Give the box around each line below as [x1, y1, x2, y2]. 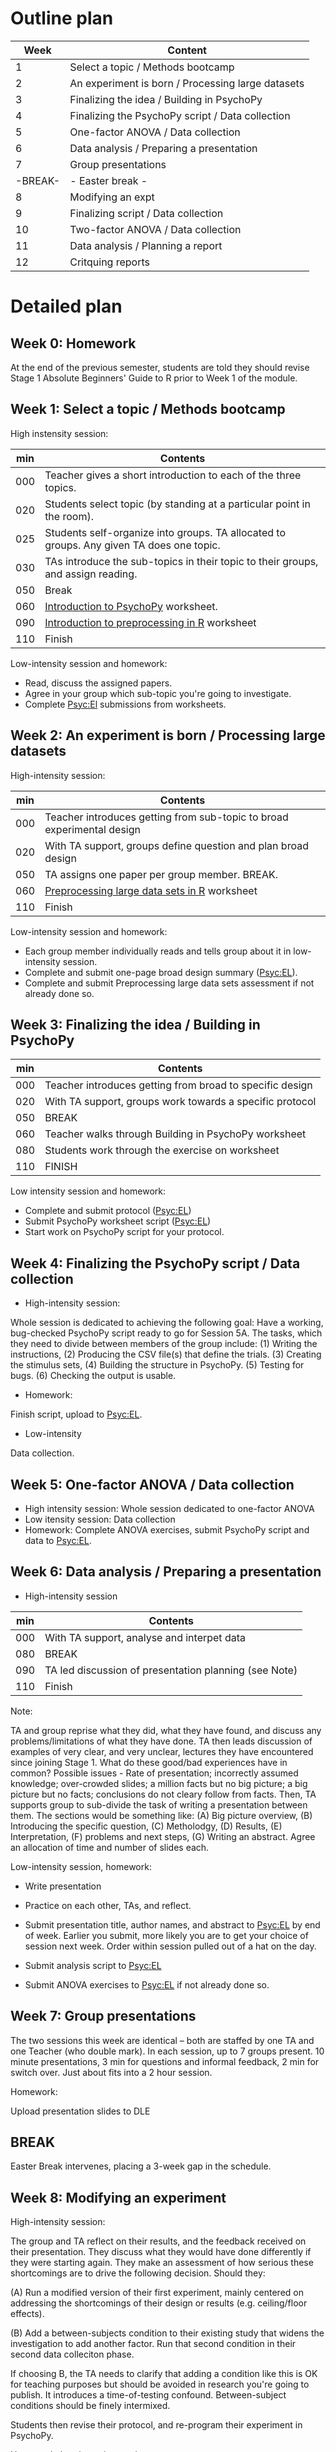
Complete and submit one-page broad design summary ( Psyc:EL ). [24, 966, 298, 978]
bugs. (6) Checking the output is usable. [10, 1370, 177, 1382]
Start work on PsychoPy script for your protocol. [24, 1226, 225, 1238]
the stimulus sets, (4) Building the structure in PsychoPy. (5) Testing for [10, 1359, 305, 1371]
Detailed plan [10, 295, 123, 318]
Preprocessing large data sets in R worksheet [44, 883, 258, 897]
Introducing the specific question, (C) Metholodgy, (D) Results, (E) [10, 1820, 283, 1832]
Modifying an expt [69, 190, 155, 204]
